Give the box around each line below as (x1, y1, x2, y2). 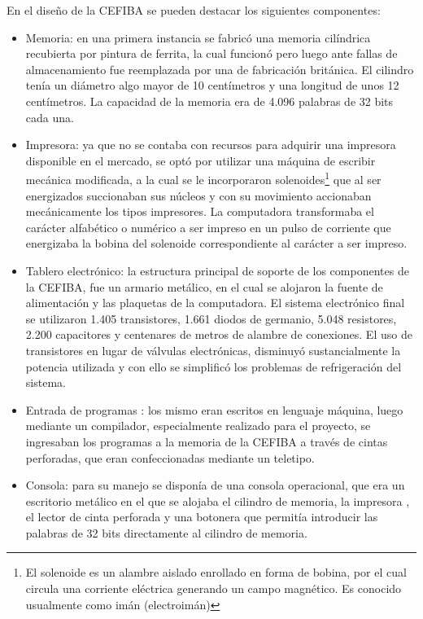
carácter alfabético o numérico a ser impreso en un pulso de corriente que (25, 218, 391, 235)
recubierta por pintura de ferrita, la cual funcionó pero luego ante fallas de (25, 45, 398, 62)
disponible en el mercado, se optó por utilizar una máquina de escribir (25, 151, 376, 169)
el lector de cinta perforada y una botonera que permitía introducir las (25, 508, 378, 525)
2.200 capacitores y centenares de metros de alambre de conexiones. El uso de (25, 326, 412, 343)
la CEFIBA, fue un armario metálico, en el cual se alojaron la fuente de (25, 278, 383, 295)
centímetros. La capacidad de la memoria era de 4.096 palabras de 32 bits (25, 92, 394, 109)
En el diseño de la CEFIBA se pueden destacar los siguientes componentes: (7, 2, 381, 18)
